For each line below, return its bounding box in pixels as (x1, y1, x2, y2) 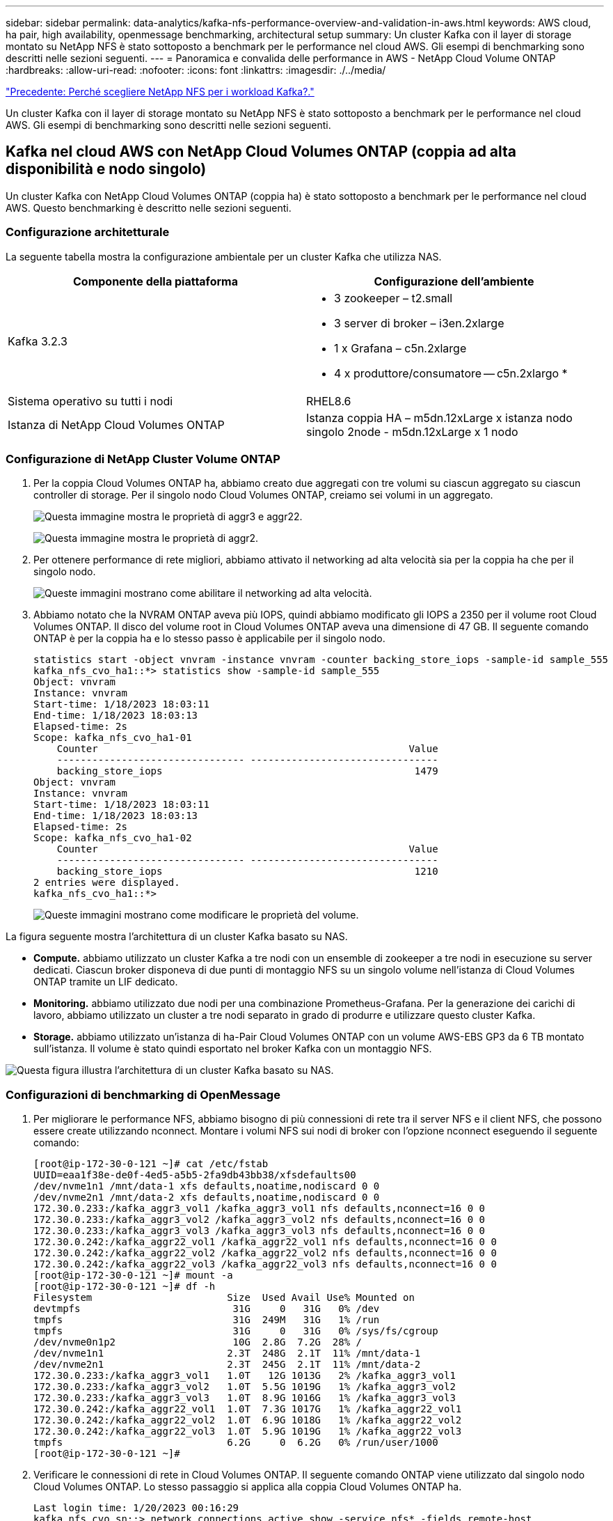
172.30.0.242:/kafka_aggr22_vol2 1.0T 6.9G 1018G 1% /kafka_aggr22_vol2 (33, 1414, 462, 1426)
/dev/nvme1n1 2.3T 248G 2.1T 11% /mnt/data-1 (33, 1348, 421, 1359)
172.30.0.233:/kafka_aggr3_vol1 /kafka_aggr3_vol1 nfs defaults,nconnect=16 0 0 (33, 1203, 486, 1215)
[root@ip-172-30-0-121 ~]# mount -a (33, 1270, 233, 1281)
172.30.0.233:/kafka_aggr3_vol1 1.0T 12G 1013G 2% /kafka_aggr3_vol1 (33, 1370, 456, 1382)
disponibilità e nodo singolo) (6, 160, 207, 178)
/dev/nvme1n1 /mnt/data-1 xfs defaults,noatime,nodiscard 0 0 (33, 1180, 380, 1192)
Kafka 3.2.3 (8, 334, 67, 348)
